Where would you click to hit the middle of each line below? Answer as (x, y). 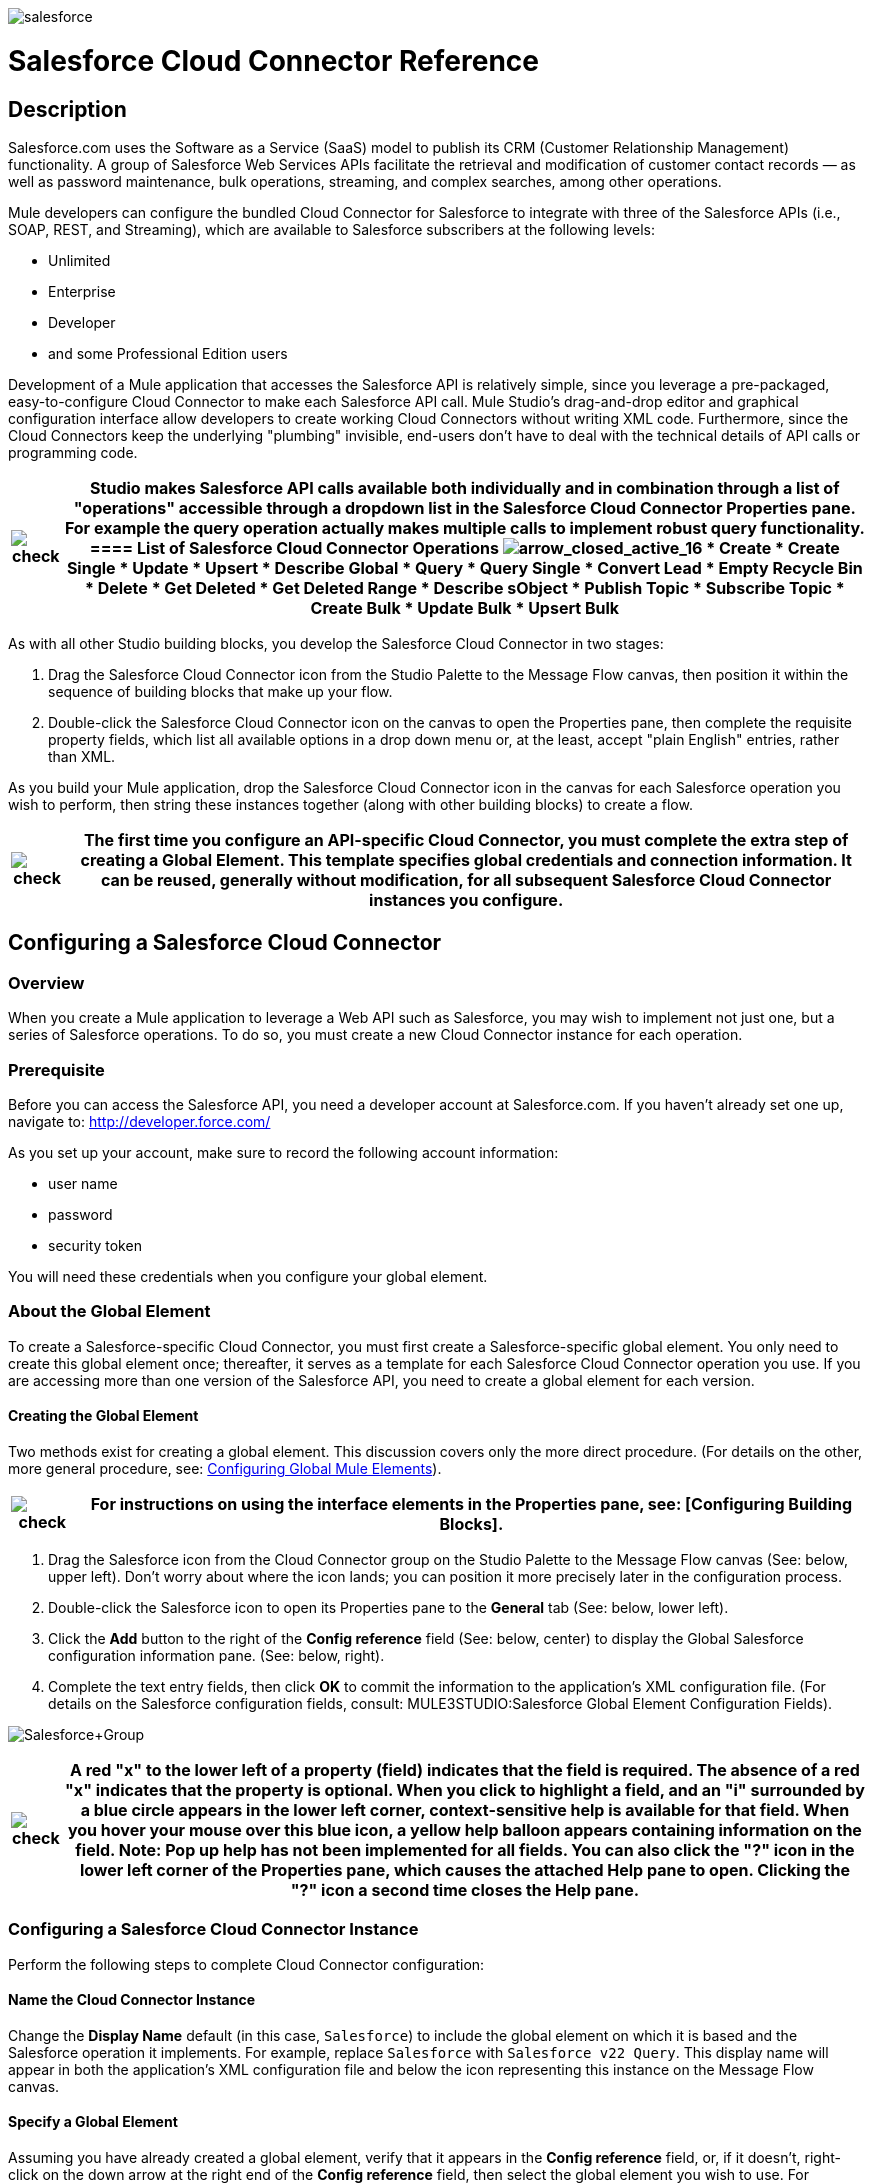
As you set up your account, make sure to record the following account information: (283, 1152)
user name (83, 1183)
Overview (46, 982)
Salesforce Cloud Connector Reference (273, 60)
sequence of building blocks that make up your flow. (220, 691)
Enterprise (82, 291)
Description (67, 109)
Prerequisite (56, 1069)
